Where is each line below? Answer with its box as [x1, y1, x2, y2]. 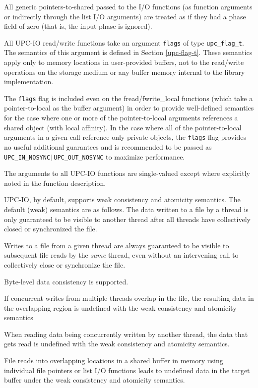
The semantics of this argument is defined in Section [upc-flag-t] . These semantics [4, 47, 253, 57]
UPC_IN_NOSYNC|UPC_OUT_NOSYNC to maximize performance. [4, 151, 185, 162]
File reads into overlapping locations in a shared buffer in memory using [4, 355, 223, 366]
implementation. [4, 76, 54, 87]
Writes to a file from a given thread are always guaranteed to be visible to [4, 240, 229, 250]
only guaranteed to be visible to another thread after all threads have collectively [4, 214, 251, 224]
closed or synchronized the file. [4, 223, 97, 234]
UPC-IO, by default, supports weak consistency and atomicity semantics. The [4, 194, 241, 205]
